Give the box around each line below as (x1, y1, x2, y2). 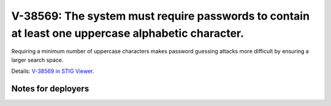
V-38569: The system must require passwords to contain (11, 9, 310, 23)
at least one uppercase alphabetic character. (11, 26, 245, 40)
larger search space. (11, 56, 64, 64)
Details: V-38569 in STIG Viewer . (11, 67, 94, 75)
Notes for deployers (11, 83, 89, 94)
